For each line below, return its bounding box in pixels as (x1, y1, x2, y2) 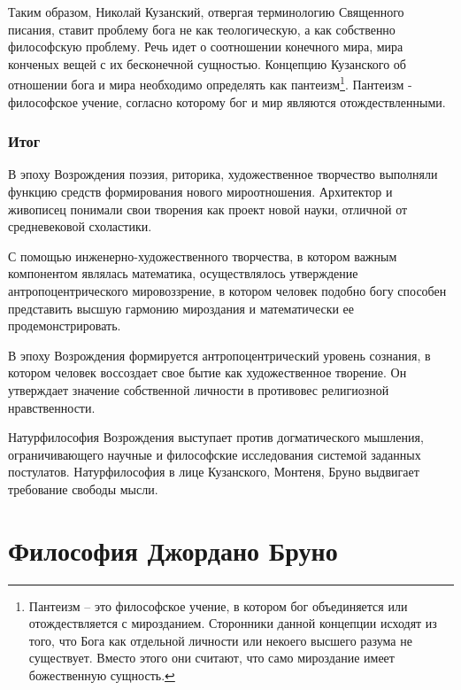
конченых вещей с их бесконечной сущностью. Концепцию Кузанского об (8, 54, 406, 73)
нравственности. (8, 398, 96, 416)
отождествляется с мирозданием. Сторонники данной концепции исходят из (28, 614, 437, 632)
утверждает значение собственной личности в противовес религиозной (8, 380, 389, 399)
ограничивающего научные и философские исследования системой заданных (8, 445, 421, 463)
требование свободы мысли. (8, 479, 158, 498)
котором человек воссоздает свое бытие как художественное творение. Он (8, 363, 407, 382)
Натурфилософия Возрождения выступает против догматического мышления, (8, 428, 424, 446)
